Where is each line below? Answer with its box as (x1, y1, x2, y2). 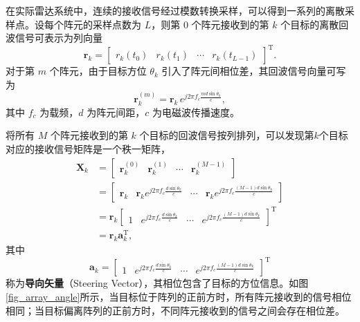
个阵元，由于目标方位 (49, 64, 147, 78)
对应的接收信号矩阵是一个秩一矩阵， (6, 141, 170, 155)
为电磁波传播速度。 (152, 104, 240, 119)
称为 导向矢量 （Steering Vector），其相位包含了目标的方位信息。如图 (6, 276, 309, 290)
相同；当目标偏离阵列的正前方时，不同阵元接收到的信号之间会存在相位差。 (6, 303, 345, 317)
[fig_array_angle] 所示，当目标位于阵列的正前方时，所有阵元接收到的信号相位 (6, 290, 352, 304)
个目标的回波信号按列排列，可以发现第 (139, 128, 314, 142)
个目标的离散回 (280, 17, 349, 31)
